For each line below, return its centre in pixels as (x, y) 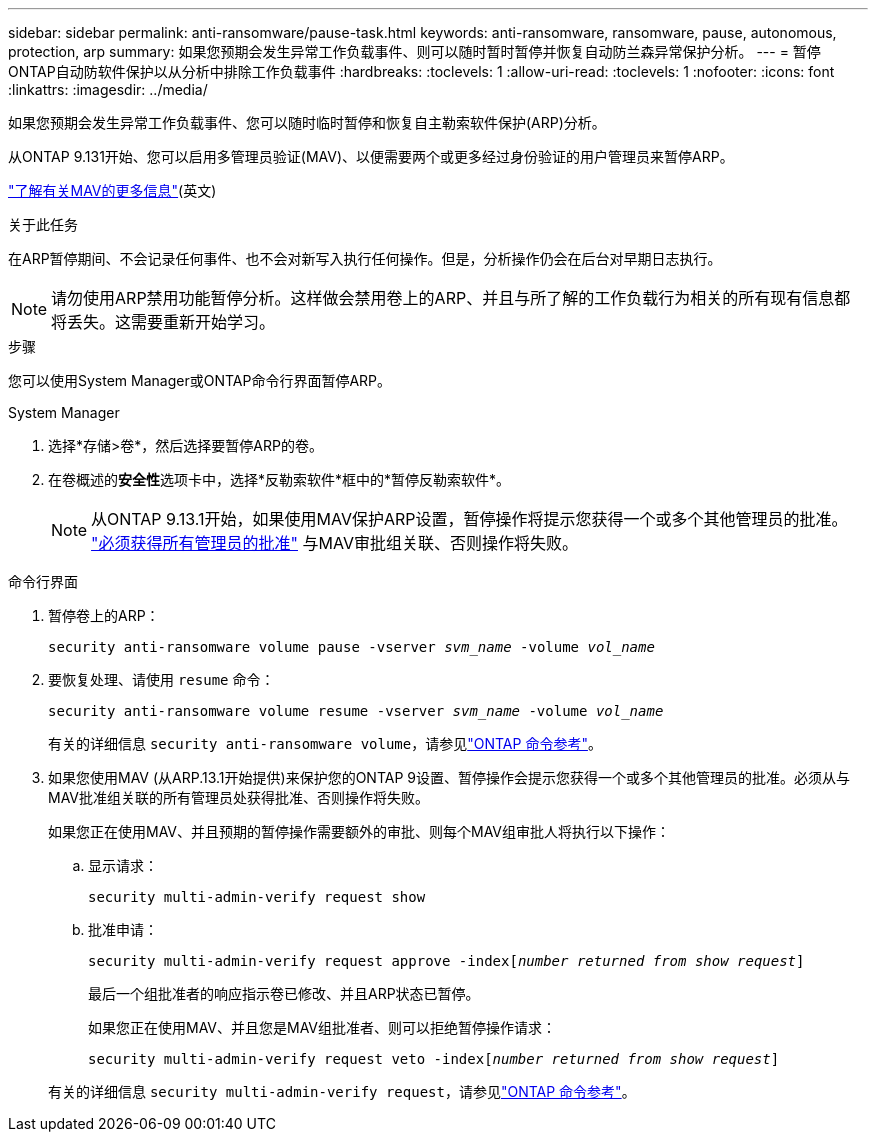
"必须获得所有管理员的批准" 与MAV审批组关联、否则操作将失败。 (334, 543)
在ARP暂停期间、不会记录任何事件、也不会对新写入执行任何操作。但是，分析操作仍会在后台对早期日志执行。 (365, 258)
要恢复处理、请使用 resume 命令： (161, 679)
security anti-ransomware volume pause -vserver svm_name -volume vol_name (351, 647)
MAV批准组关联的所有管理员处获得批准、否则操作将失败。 (239, 797)
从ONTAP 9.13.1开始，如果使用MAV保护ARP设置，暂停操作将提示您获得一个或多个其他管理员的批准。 (469, 519)
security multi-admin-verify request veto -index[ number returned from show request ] (434, 1059)
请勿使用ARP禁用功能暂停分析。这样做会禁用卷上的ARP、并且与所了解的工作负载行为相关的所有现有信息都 (451, 298)
